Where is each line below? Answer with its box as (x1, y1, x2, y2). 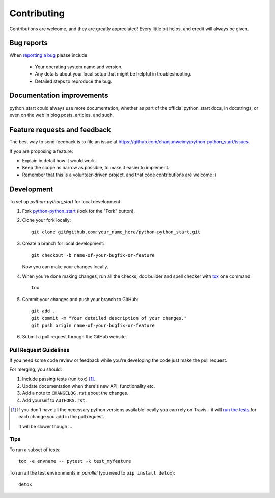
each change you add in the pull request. (18, 414, 104, 420)
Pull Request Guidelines (9, 346, 70, 354)
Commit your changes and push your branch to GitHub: (22, 296, 139, 302)
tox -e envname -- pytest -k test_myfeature (18, 458, 132, 464)
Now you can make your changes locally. (22, 263, 108, 270)
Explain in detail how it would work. (22, 157, 96, 163)
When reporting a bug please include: (9, 52, 89, 58)
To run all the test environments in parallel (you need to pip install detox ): (9, 469, 175, 476)
